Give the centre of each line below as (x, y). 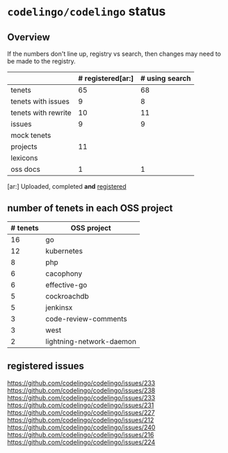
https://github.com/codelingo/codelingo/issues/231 (81, 405)
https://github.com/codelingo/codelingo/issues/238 (81, 390)
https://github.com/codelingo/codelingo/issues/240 (81, 427)
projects (24, 146)
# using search (165, 78)
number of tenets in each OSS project (90, 208)
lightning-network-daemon (91, 341)
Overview (29, 37)
